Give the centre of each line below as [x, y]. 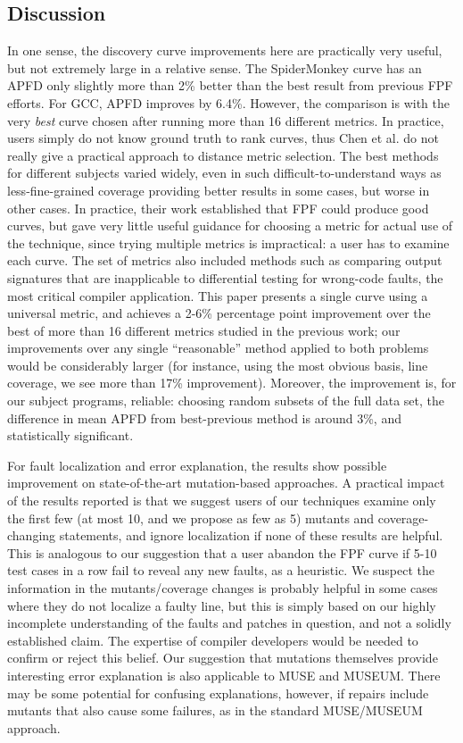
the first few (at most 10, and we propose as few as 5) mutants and [191, 518]
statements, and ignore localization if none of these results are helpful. [251, 535]
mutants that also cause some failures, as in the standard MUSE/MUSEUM [215, 710]
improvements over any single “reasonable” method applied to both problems [218, 348]
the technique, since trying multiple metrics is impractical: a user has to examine [228, 242]
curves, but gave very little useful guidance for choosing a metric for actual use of [230, 225]
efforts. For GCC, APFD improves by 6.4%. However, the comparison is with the [229, 102]
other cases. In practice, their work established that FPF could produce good [218, 208]
